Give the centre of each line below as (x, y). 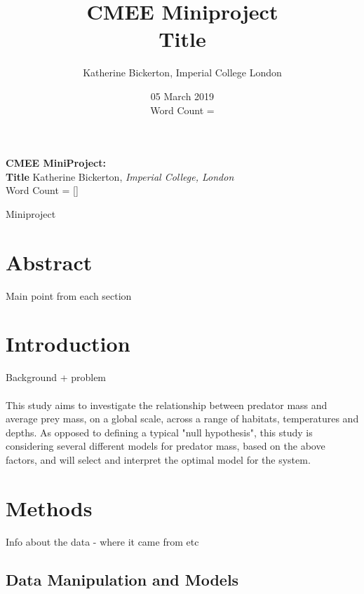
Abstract (49, 262)
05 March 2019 (182, 96)
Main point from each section (69, 295)
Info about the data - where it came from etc (102, 541)
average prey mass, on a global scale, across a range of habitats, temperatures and (182, 419)
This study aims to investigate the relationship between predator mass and (167, 405)
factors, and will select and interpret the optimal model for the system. (158, 459)
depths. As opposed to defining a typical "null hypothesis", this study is (159, 432)
